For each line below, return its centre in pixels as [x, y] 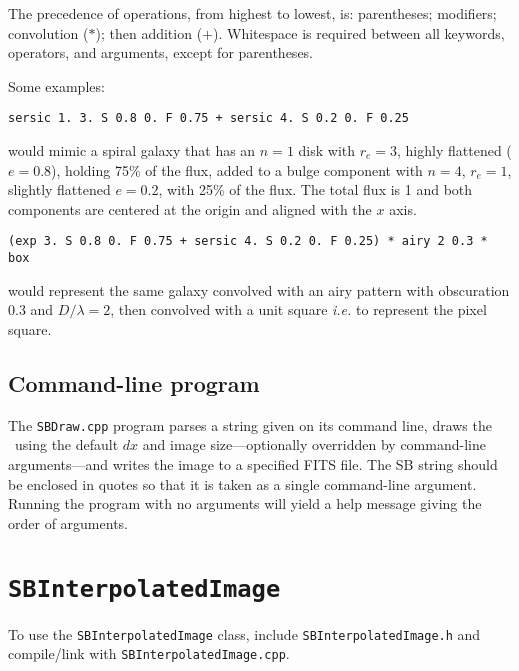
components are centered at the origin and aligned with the [190, 208]
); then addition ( [149, 32]
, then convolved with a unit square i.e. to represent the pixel [298, 309]
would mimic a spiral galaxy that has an [132, 150]
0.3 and [31, 309]
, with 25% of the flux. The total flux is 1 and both [315, 189]
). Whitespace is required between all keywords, [359, 32]
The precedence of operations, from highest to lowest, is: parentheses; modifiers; [252, 13]
